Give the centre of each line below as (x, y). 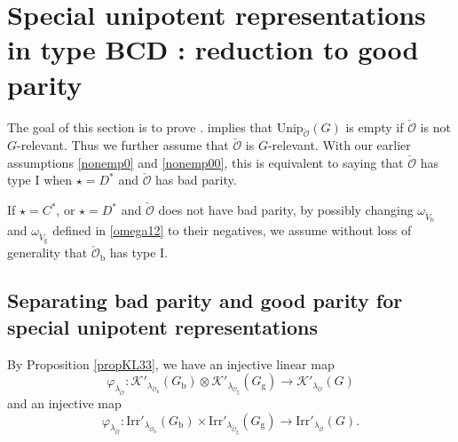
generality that (47, 253)
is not (435, 126)
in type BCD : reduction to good (213, 49)
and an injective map (64, 403)
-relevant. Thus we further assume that (123, 145)
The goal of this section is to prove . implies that (140, 126)
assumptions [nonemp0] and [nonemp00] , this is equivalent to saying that (205, 162)
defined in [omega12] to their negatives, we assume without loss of (232, 230)
